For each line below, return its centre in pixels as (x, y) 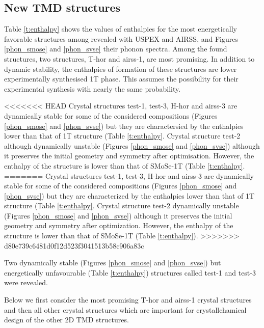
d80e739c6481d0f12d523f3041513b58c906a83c (74, 245)
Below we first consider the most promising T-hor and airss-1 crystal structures (128, 300)
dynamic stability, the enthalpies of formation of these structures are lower (121, 69)
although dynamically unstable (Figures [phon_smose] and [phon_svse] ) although (132, 145)
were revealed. (26, 282)
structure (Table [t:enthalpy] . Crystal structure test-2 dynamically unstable (122, 206)
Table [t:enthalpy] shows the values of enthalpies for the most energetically (121, 29)
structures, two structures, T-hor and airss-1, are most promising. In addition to (129, 58)
